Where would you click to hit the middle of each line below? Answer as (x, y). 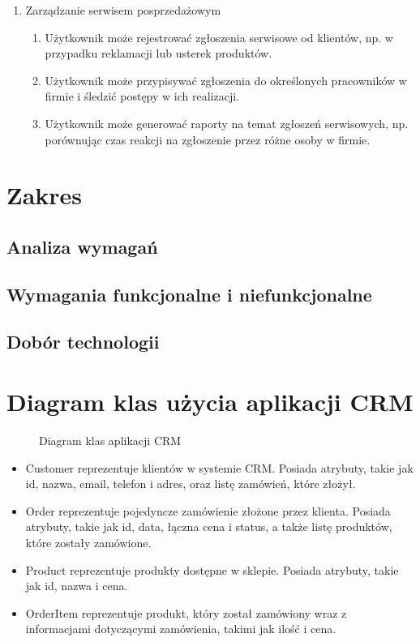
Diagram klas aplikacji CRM (110, 440)
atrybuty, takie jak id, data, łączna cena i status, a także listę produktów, (209, 526)
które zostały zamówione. (88, 542)
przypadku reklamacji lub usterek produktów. (159, 53)
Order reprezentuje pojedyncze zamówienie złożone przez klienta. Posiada (208, 510)
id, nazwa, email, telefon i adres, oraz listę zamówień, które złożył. (191, 484)
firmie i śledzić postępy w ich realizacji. (142, 96)
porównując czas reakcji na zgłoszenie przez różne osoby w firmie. (208, 139)
